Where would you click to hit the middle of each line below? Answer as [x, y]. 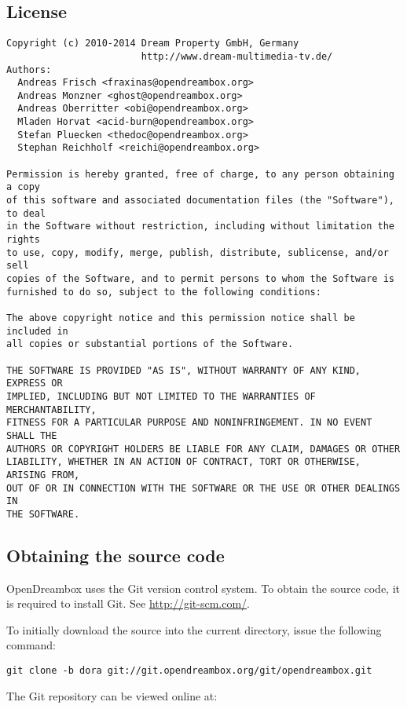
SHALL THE [32, 435]
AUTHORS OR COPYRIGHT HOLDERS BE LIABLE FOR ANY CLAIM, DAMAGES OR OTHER [203, 449]
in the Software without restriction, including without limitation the [200, 227]
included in [37, 331]
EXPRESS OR [35, 384]
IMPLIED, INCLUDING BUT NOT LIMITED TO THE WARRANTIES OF [161, 396]
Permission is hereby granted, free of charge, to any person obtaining [200, 174]
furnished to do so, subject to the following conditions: [164, 292]
